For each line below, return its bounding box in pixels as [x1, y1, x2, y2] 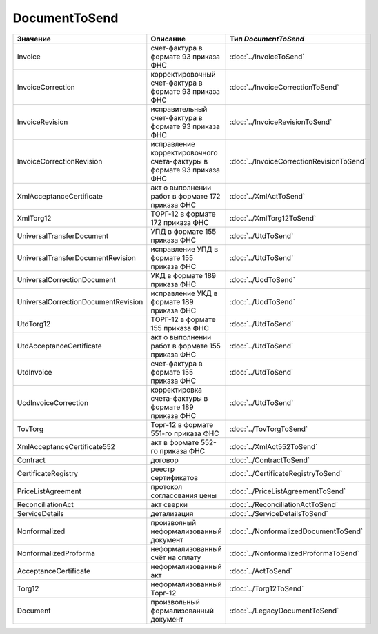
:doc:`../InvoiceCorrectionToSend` [229, 82, 339, 92]
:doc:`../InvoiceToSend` [229, 52, 305, 61]
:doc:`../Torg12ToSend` [229, 584, 304, 593]
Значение [17, 34, 51, 43]
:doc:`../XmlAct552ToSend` [229, 442, 318, 451]
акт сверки [150, 499, 188, 509]
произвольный [150, 597, 200, 606]
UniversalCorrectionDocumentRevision [17, 297, 143, 306]
